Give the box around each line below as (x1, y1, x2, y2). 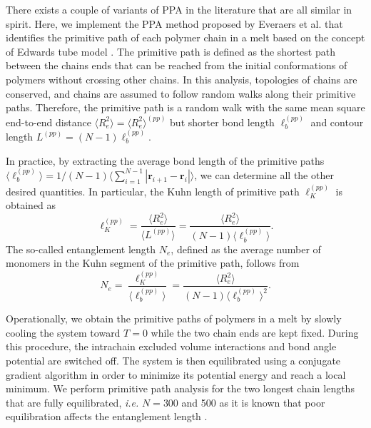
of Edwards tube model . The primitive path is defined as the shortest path (6, 44, 335, 58)
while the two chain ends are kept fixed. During (151, 325, 359, 340)
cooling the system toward (6, 325, 121, 340)
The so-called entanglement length (6, 241, 156, 256)
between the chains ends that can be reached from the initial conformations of (6, 58, 347, 73)
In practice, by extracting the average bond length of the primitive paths (6, 153, 325, 168)
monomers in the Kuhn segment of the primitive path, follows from (6, 255, 300, 270)
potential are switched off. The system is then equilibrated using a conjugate (6, 352, 341, 367)
